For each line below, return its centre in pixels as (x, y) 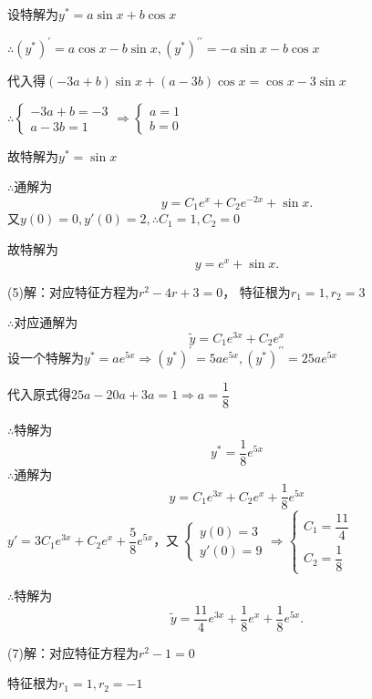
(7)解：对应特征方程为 (73, 652)
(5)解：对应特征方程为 (73, 291)
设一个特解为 (46, 357)
